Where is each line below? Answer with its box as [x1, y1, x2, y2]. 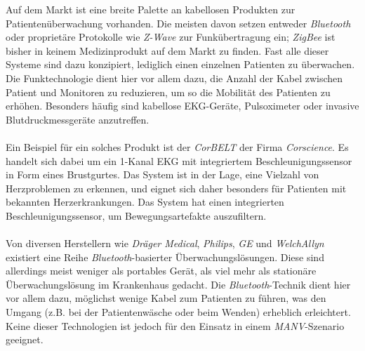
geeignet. [6, 332, 44, 347]
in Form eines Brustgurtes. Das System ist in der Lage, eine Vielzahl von [6, 167, 319, 182]
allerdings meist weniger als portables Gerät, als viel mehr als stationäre [6, 263, 317, 278]
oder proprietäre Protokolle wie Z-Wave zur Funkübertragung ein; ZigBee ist [6, 29, 336, 44]
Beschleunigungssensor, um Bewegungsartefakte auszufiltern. [6, 208, 267, 223]
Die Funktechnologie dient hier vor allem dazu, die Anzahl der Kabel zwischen [6, 70, 343, 85]
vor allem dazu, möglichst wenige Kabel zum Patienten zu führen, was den [6, 291, 326, 305]
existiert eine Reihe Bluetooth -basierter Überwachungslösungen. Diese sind [6, 249, 324, 264]
